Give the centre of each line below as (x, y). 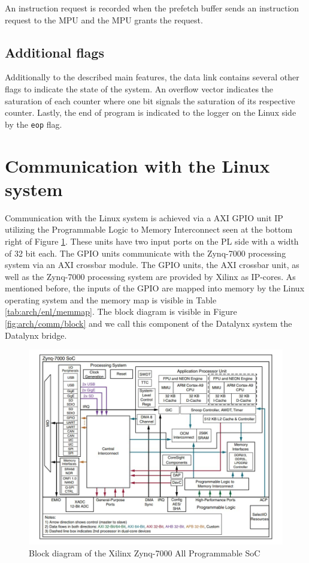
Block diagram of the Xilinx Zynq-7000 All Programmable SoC (145, 553)
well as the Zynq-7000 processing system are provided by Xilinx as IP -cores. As (150, 276)
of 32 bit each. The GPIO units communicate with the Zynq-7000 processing (146, 253)
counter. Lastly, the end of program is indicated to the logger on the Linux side (151, 112)
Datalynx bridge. (36, 335)
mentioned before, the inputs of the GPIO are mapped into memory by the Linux (155, 288)
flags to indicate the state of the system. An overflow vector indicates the (139, 88)
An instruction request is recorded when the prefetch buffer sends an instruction (152, 8)
